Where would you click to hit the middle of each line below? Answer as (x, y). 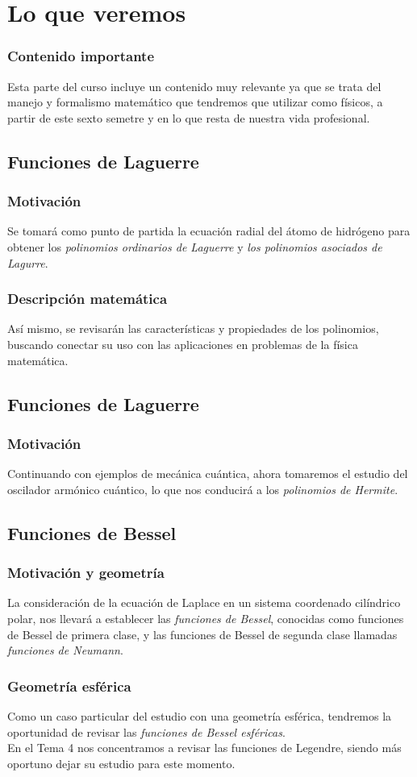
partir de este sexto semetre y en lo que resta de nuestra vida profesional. (189, 117)
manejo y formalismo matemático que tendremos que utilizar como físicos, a (195, 102)
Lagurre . (28, 262)
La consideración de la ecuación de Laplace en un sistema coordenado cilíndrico (204, 602)
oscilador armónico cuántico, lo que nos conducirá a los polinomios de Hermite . (203, 489)
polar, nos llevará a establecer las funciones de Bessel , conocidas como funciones (206, 618)
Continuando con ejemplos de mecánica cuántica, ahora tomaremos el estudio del (208, 474)
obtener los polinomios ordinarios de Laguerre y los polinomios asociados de (195, 246)
